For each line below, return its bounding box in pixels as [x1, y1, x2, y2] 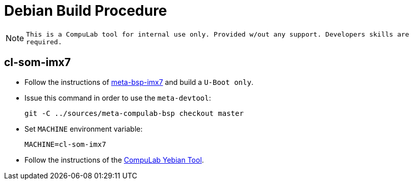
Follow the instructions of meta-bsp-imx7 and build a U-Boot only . [24, 77, 253, 86]
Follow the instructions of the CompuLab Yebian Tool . [24, 155, 204, 164]
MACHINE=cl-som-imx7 [24, 140, 107, 148]
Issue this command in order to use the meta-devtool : [24, 93, 211, 102]
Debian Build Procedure [4, 2, 167, 19]
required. [26, 38, 62, 46]
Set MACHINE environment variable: [24, 124, 143, 133]
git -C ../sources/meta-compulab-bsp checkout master [24, 109, 244, 117]
